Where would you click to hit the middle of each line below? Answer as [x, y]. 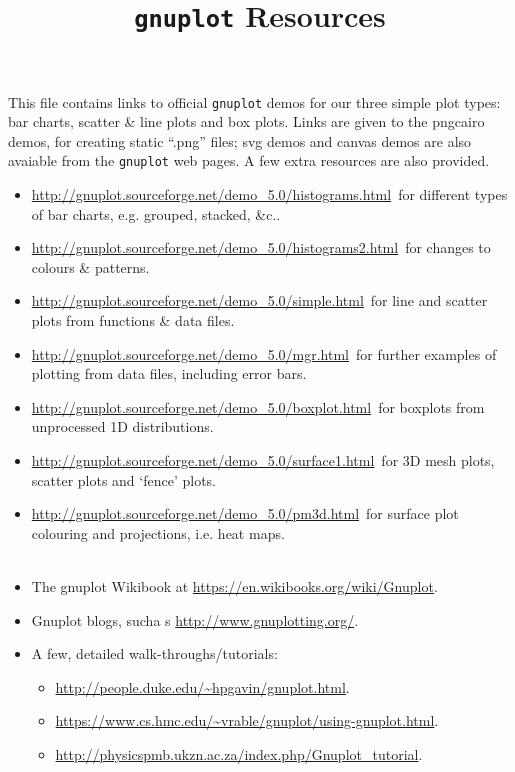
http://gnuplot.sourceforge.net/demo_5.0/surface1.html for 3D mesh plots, [263, 459]
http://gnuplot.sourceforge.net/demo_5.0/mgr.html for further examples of [264, 353]
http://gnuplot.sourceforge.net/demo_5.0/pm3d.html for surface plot [245, 513]
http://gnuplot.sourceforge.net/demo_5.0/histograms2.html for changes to [261, 247]
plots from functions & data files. [133, 319]
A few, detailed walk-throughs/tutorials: [154, 653]
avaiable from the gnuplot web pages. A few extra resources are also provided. [249, 160]
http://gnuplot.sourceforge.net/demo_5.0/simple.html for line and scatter [259, 300]
